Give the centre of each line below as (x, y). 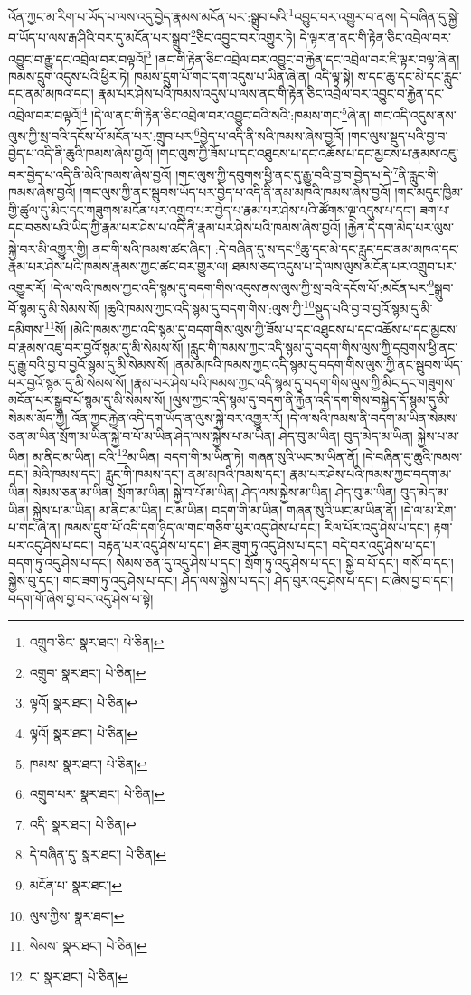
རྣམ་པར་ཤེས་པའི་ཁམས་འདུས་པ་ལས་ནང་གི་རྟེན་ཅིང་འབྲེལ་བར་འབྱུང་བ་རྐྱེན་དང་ (271, 94)
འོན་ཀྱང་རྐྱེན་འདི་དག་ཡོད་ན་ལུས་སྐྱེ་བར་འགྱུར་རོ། (178, 418)
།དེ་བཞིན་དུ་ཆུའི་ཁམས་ (413, 456)
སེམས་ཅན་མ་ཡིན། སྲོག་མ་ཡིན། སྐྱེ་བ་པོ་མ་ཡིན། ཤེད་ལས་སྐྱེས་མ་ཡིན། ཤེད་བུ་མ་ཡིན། (215, 492)
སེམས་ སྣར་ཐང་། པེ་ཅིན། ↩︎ (88, 946)
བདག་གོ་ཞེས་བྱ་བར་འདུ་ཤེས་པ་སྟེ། (81, 598)
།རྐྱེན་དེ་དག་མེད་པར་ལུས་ (399, 227)
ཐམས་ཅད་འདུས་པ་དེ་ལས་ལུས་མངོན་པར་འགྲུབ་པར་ (344, 266)
